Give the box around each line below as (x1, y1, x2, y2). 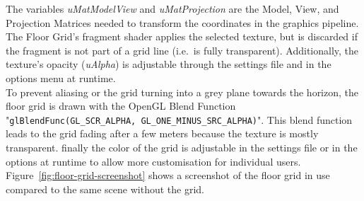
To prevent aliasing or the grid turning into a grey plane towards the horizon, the (6, 84, 359, 99)
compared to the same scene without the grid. (6, 181, 204, 196)
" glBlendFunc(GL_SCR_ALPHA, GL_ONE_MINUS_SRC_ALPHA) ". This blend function (6, 112, 353, 127)
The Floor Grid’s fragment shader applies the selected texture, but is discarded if (6, 29, 358, 44)
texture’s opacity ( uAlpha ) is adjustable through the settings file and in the (6, 57, 331, 71)
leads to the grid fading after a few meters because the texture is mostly (6, 126, 319, 141)
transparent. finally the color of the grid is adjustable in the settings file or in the (6, 140, 358, 154)
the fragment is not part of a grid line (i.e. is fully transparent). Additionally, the (6, 42, 359, 57)
